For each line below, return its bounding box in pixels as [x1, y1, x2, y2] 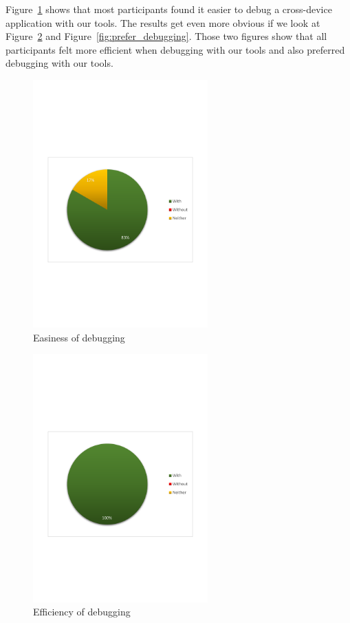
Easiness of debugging [33, 330, 125, 344]
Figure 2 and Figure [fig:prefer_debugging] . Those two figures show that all [6, 29, 327, 43]
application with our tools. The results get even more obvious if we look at [6, 15, 320, 30]
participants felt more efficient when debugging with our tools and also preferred [6, 42, 345, 56]
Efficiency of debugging [33, 604, 131, 619]
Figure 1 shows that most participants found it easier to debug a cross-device [6, 2, 332, 16]
